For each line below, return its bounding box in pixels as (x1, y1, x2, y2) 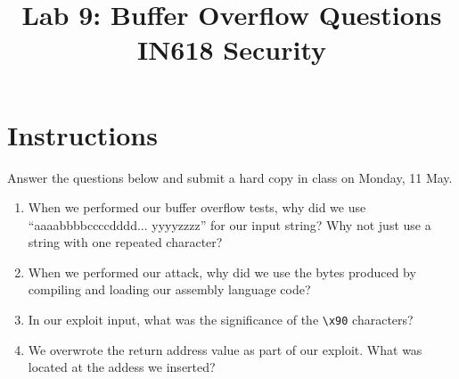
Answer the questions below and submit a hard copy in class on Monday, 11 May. (7, 168, 453, 186)
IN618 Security (136, 31, 327, 68)
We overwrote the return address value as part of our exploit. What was (28, 340, 422, 358)
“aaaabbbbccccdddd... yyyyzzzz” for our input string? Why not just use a (28, 215, 431, 234)
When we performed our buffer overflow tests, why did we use (28, 198, 366, 217)
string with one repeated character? (28, 233, 223, 251)
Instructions (7, 116, 158, 152)
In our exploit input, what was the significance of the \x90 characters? (28, 310, 414, 329)
